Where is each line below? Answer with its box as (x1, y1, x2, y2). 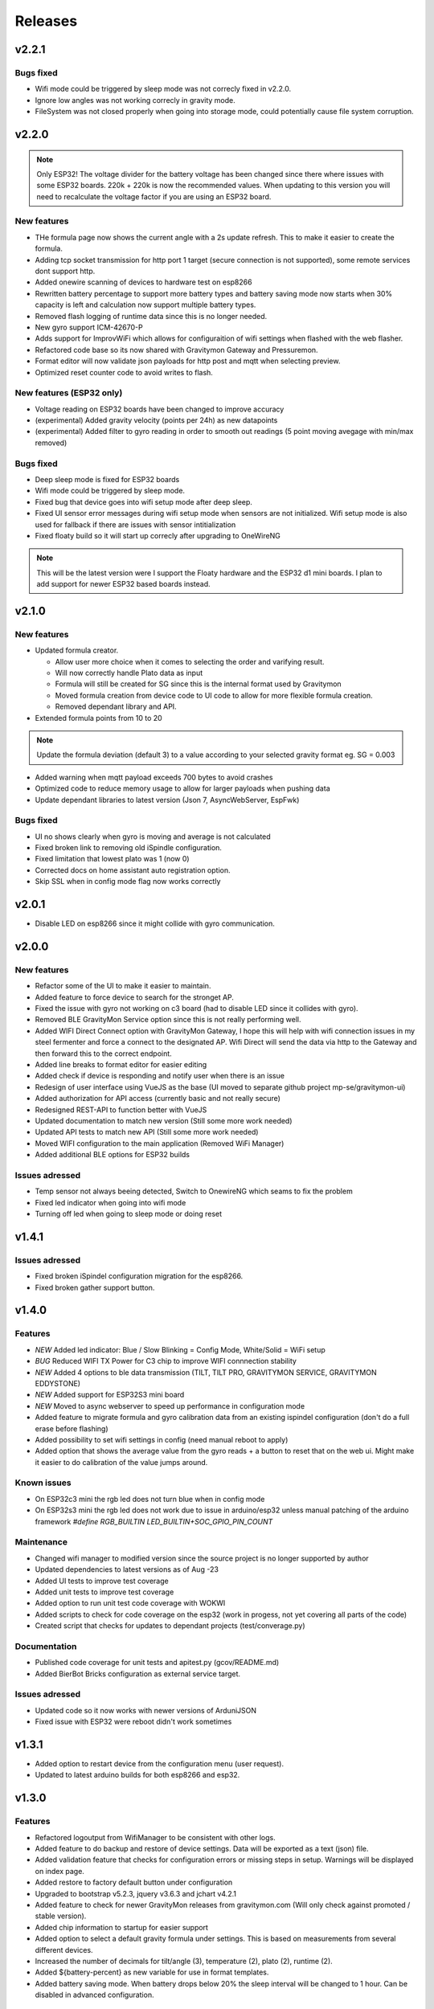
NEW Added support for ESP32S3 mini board (35, 1390, 185, 1400)
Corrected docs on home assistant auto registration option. (35, 865, 231, 875)
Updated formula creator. (35, 645, 119, 655)
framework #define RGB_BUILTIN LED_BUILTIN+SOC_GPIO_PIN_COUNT (35, 1516, 273, 1526)
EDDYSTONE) (35, 1378, 80, 1388)
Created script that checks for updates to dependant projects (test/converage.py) (35, 1621, 305, 1631)
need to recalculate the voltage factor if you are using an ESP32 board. (36, 191, 272, 201)
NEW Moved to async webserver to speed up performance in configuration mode (35, 1401, 305, 1410)
